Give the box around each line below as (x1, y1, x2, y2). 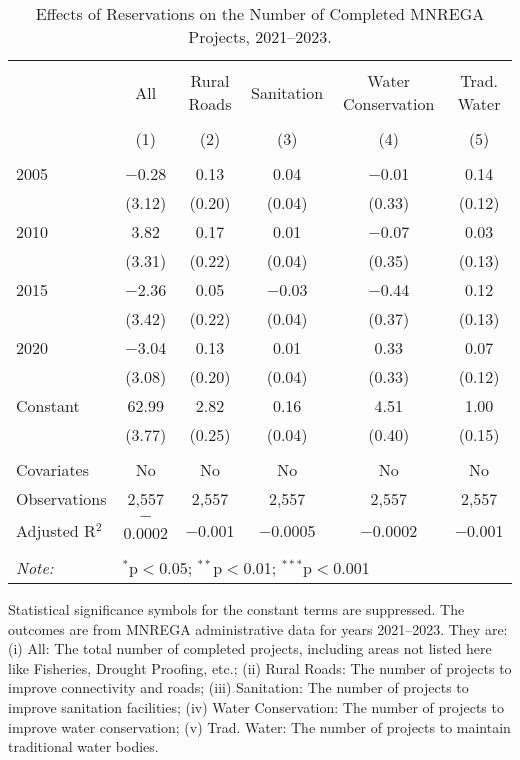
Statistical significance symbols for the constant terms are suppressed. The (8, 599, 465, 619)
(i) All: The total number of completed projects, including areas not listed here (8, 638, 492, 659)
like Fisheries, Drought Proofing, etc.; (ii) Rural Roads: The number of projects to (8, 657, 512, 678)
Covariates (16, 458, 90, 481)
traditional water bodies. (8, 736, 159, 757)
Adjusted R (16, 518, 96, 542)
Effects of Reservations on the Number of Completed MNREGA (35, 2, 485, 25)
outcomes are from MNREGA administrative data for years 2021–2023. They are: (8, 618, 508, 639)
